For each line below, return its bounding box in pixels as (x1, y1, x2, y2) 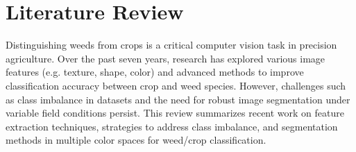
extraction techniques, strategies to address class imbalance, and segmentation (6, 119, 338, 133)
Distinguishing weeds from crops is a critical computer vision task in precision (6, 37, 337, 52)
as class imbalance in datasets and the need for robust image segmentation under (6, 92, 350, 106)
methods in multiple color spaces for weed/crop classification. (6, 133, 266, 147)
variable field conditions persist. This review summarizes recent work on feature (6, 105, 344, 120)
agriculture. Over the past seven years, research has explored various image (6, 51, 325, 65)
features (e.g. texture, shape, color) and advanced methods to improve (6, 65, 304, 79)
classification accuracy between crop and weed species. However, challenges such (6, 78, 346, 92)
